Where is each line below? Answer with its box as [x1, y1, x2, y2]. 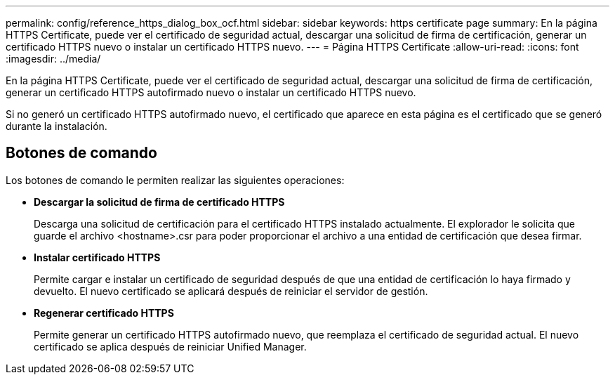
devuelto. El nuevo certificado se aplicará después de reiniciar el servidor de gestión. [34, 284, 428, 297]
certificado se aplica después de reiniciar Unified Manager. [34, 340, 307, 353]
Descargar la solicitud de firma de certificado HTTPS [34, 195, 285, 208]
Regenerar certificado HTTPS [34, 306, 174, 319]
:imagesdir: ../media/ [6, 53, 101, 65]
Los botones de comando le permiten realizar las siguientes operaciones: [6, 173, 345, 186]
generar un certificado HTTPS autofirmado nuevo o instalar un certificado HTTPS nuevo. [6, 86, 416, 98]
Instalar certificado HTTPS [34, 251, 161, 263]
